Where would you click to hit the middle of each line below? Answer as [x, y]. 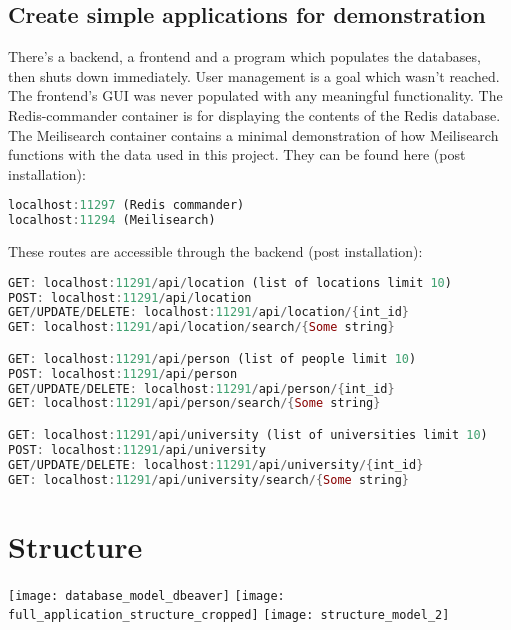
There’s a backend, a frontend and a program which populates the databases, [244, 56]
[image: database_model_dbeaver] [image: [146, 595]
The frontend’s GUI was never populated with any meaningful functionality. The [255, 95]
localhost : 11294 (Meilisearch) [112, 220]
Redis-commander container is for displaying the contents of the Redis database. [254, 114]
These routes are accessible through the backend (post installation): [215, 251]
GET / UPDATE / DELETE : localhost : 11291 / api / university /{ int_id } [216, 464]
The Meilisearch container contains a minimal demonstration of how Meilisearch [253, 134]
